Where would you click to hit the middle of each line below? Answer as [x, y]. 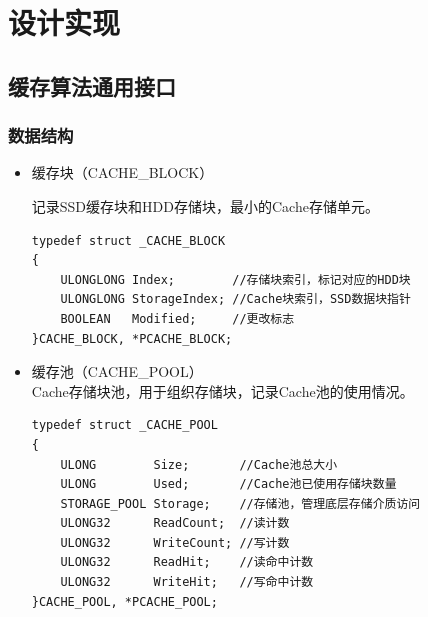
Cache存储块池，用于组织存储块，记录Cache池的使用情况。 [222, 390]
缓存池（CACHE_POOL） [117, 371]
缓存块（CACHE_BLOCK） [122, 172]
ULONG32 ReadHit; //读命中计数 [187, 562]
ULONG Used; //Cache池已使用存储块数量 [228, 484]
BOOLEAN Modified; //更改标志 [177, 318]
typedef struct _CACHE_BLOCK [128, 240]
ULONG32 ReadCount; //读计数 [175, 523]
